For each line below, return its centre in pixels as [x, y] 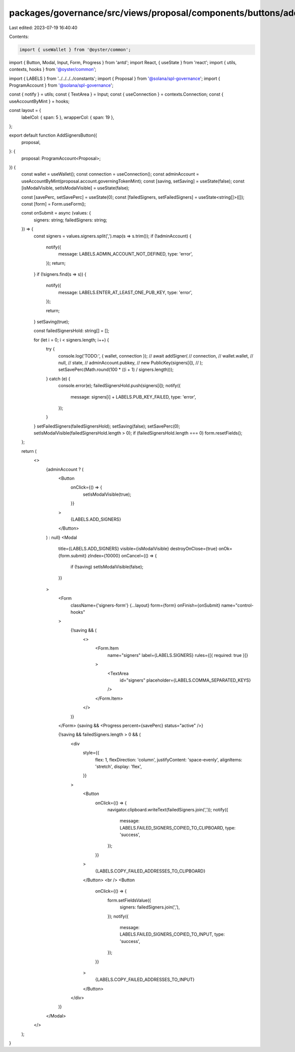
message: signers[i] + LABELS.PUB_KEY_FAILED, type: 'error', [133, 397]
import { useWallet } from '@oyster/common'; [75, 50]
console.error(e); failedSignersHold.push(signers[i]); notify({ [119, 386]
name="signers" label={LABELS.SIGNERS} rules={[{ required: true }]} [178, 655]
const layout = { [25, 110]
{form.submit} [73, 555]
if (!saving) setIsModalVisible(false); [107, 567]
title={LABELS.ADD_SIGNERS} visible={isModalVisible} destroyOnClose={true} [138, 549]
